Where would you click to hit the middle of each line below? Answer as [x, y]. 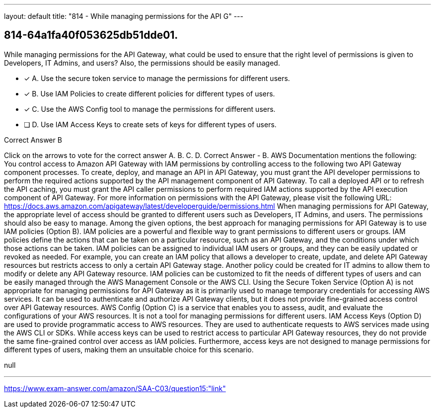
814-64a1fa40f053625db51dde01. [91, 35]
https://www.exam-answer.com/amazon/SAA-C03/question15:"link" [115, 388]
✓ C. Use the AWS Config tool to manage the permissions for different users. [150, 109]
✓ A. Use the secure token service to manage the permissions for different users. [157, 78]
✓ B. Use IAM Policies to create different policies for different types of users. [149, 93]
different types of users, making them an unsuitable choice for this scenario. [129, 349]
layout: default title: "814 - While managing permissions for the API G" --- [124, 16]
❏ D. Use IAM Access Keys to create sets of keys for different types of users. [150, 124]
